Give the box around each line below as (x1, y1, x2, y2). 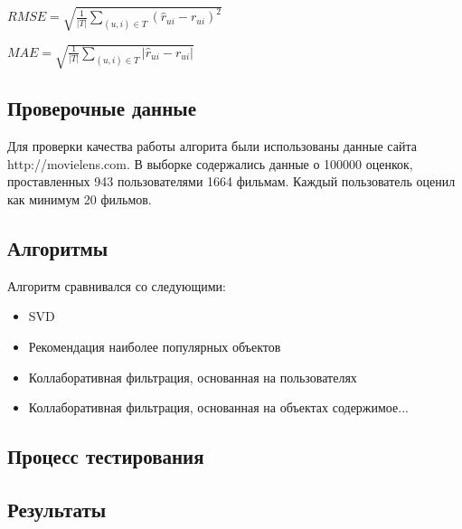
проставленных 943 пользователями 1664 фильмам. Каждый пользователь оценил (7, 172, 456, 191)
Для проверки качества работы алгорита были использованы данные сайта (7, 137, 417, 156)
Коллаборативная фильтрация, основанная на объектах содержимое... (28, 398, 409, 417)
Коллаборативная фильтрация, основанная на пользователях (28, 367, 357, 386)
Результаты (7, 496, 107, 524)
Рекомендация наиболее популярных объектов (28, 337, 281, 356)
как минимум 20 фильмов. (7, 190, 152, 209)
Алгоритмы (7, 234, 108, 262)
